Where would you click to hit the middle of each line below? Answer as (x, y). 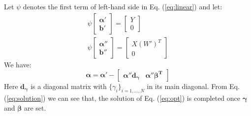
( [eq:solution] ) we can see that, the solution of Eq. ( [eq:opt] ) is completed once (122, 98)
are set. (35, 107)
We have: (18, 64)
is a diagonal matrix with (69, 86)
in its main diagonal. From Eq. (193, 86)
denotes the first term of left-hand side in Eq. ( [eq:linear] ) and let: (123, 6)
